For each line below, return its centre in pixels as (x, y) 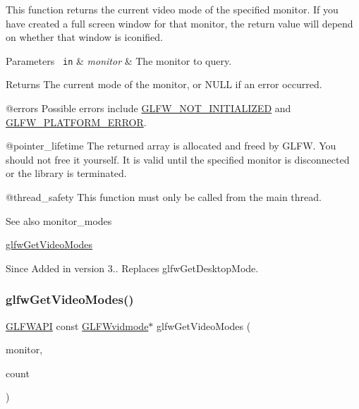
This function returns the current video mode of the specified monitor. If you (172, 9)
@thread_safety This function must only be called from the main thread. (164, 197)
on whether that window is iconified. (84, 37)
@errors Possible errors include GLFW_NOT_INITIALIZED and (148, 108)
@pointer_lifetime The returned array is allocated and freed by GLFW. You (171, 146)
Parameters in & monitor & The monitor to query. (119, 60)
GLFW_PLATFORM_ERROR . (76, 122)
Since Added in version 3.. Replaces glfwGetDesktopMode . (132, 268)
